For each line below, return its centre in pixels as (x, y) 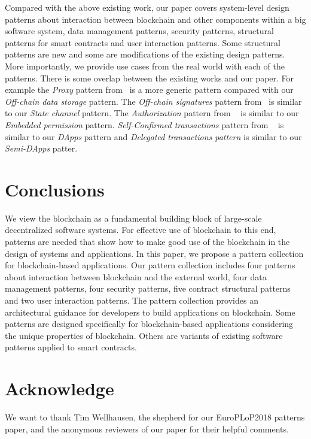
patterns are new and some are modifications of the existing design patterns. (145, 54)
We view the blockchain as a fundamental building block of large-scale (133, 218)
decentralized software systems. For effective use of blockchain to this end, (141, 230)
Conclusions (55, 189)
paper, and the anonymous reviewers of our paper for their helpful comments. (147, 429)
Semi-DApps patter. (41, 148)
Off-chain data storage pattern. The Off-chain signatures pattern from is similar (153, 101)
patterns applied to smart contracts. (71, 347)
